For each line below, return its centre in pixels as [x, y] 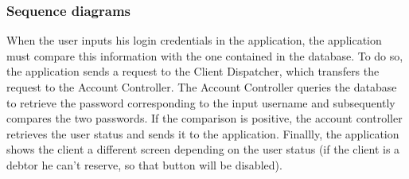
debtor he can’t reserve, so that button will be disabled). [144, 164]
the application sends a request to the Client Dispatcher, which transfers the [193, 71]
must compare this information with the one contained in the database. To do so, [205, 55]
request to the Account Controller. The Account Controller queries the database [202, 87]
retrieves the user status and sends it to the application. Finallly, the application [203, 133]
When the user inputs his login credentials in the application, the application [194, 40]
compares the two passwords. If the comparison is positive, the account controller [204, 118]
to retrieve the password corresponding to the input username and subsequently [201, 102]
